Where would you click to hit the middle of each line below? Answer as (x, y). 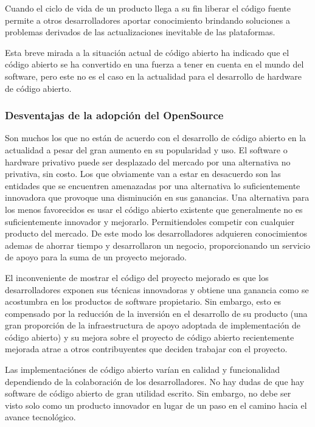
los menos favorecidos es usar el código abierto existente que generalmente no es (154, 209)
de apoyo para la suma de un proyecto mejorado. (96, 257)
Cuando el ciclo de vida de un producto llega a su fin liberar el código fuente (148, 8)
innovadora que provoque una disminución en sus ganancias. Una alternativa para (157, 197)
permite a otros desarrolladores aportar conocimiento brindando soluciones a (147, 20)
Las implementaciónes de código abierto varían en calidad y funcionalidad (142, 370)
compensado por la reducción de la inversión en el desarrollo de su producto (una (156, 313)
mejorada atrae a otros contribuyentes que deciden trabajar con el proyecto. (146, 349)
